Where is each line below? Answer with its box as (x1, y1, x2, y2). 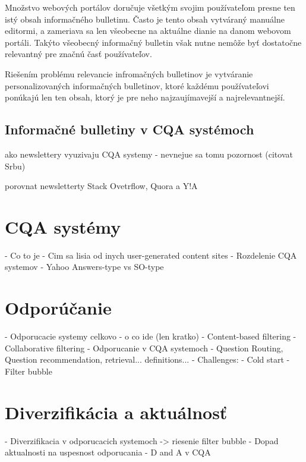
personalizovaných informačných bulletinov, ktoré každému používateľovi (5, 79, 269, 92)
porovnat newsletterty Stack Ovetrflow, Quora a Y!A (5, 180, 198, 192)
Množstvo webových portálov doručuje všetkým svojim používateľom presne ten (5, 1, 295, 13)
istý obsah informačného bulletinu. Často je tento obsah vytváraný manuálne (5, 12, 285, 25)
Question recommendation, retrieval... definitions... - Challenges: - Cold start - (5, 353, 290, 366)
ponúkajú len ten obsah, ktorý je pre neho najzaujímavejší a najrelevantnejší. (5, 91, 285, 103)
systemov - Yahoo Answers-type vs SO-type (5, 260, 164, 273)
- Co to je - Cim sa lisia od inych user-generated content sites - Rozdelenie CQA (5, 249, 297, 261)
